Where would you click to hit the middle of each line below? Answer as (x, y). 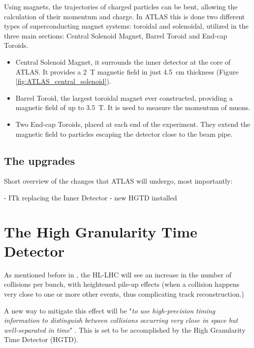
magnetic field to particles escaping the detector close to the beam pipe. (124, 134)
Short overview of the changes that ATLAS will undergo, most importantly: (118, 181)
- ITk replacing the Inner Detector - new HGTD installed (91, 197)
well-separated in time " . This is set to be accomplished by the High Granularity (125, 329)
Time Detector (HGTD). (41, 339)
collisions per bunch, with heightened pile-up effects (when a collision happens (122, 284)
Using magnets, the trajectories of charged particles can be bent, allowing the (121, 6)
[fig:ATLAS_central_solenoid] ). (63, 81)
